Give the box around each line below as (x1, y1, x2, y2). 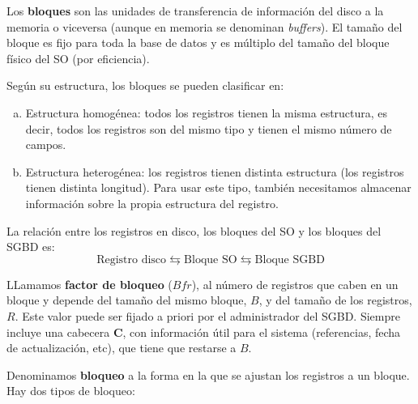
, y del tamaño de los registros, (258, 291, 412, 308)
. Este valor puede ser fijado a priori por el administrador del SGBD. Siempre (15, 307, 400, 324)
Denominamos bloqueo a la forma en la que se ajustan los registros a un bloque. (6, 366, 410, 383)
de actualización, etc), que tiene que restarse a (6, 339, 237, 356)
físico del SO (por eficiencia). (6, 49, 150, 66)
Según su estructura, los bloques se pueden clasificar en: (6, 77, 284, 94)
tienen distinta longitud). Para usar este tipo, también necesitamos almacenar (25, 179, 412, 196)
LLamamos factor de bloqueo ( (6, 275, 173, 292)
